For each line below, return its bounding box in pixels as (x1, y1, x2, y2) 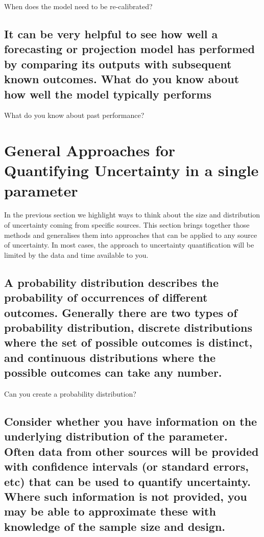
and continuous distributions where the (4, 349, 216, 365)
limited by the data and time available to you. (4, 249, 149, 260)
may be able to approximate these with (4, 503, 216, 519)
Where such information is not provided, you (4, 488, 247, 504)
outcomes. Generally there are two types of (4, 304, 237, 320)
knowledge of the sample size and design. (4, 518, 226, 534)
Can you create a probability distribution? (4, 388, 136, 399)
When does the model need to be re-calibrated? (4, 1, 153, 11)
